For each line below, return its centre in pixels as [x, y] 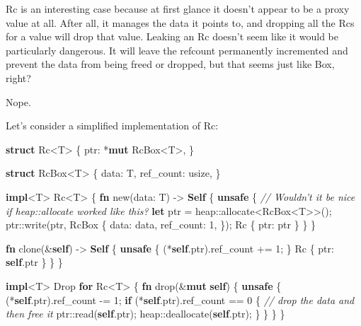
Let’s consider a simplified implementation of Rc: [112, 126]
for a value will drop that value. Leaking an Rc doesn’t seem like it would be [172, 36]
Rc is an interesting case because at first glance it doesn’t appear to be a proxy [178, 8]
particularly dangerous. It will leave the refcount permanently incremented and [177, 50]
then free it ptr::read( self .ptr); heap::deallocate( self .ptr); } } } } [145, 314]
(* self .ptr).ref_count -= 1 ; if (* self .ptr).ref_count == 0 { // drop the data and [180, 299]
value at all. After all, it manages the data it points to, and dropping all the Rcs [180, 22]
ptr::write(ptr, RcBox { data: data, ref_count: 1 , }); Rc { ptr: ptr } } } [161, 225]
